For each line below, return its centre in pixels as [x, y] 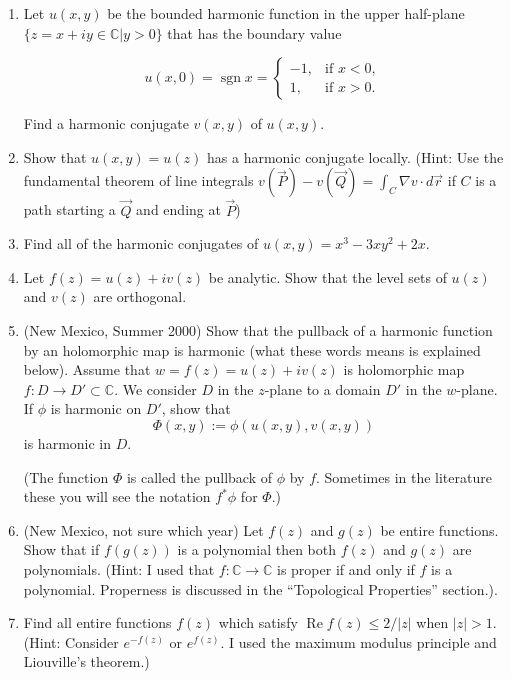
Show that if [61, 549]
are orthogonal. [140, 296]
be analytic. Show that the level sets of [327, 276]
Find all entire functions [97, 622]
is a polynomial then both [256, 549]
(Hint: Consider [71, 641]
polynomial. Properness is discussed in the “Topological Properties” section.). [260, 588]
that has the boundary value [254, 32]
